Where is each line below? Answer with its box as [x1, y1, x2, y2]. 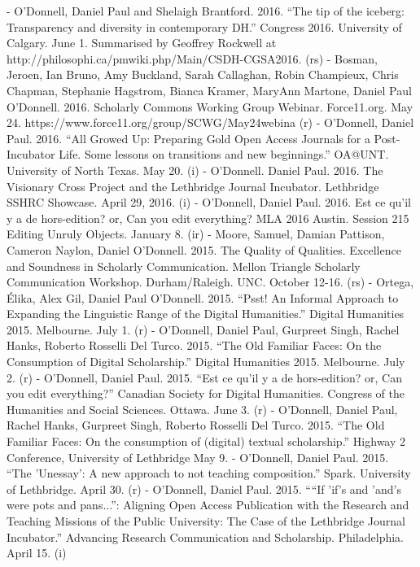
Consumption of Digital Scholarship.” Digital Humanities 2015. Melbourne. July [7, 353, 405, 370]
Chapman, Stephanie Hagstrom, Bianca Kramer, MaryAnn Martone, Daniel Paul [7, 81, 412, 98]
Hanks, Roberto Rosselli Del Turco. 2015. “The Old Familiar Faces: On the [7, 337, 382, 354]
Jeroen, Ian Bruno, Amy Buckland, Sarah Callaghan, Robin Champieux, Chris [7, 66, 399, 83]
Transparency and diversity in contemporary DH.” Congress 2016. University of [7, 18, 402, 35]
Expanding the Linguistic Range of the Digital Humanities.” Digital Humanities [7, 305, 405, 322]
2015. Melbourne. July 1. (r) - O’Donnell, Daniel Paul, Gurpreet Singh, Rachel [7, 321, 400, 338]
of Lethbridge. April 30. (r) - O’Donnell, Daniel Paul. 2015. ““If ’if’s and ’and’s [7, 480, 401, 497]
